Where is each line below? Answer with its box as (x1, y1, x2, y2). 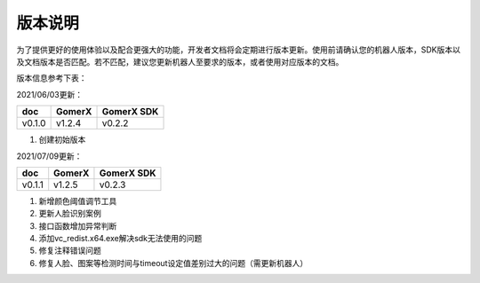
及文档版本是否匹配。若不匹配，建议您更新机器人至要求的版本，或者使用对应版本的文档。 (16, 56, 344, 67)
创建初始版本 (38, 134, 86, 145)
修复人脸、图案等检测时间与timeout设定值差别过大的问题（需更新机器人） (38, 257, 308, 268)
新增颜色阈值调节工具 (38, 195, 117, 206)
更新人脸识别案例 (38, 208, 101, 219)
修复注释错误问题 (38, 245, 101, 256)
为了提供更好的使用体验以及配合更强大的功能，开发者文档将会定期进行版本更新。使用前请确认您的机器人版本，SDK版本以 (16, 44, 461, 55)
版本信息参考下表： (16, 73, 87, 83)
